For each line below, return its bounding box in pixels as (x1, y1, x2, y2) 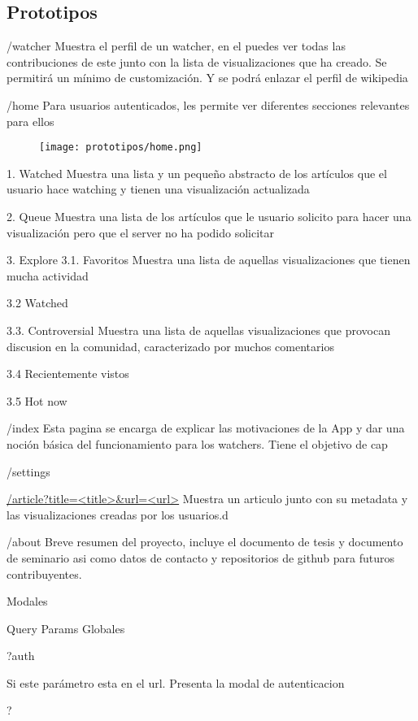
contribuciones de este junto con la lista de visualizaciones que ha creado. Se (7, 53, 387, 70)
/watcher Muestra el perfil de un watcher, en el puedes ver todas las (7, 37, 346, 54)
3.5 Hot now (7, 392, 67, 409)
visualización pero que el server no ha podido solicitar (7, 224, 275, 241)
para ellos (7, 112, 54, 129)
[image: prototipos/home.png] (39, 141, 202, 154)
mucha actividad (7, 267, 89, 284)
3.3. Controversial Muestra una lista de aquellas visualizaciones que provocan (7, 321, 390, 338)
